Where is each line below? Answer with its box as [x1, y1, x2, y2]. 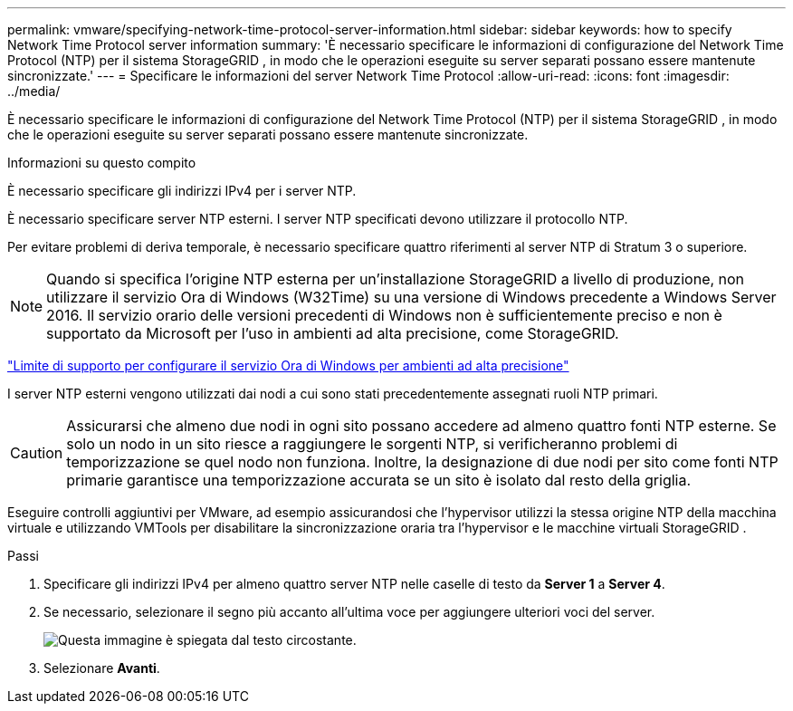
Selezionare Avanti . [43, 660, 160, 676]
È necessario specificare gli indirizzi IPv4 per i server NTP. [7, 183, 357, 198]
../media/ [7, 83, 61, 99]
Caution [10, 444, 63, 462]
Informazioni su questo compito [7, 155, 196, 170]
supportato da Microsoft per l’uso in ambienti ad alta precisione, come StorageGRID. [46, 324, 619, 342]
